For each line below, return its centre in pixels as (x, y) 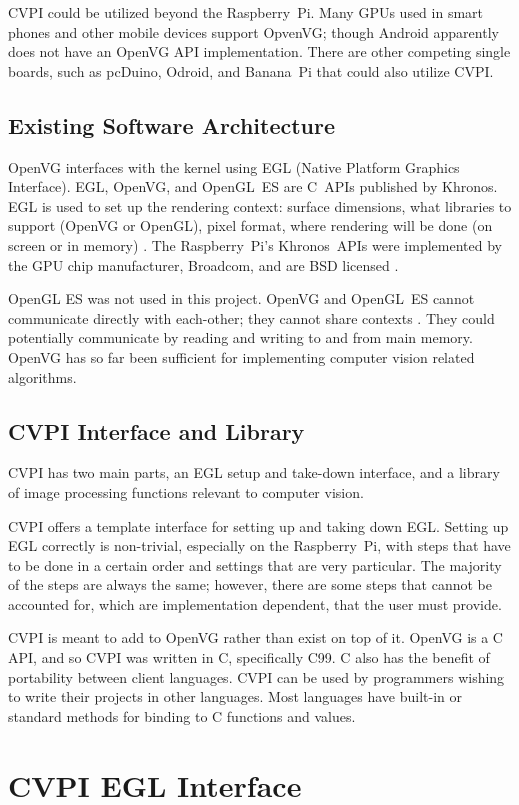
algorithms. (42, 376)
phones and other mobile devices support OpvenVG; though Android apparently (253, 31)
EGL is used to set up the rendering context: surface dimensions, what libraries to (260, 205)
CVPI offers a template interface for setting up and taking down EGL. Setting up (258, 525)
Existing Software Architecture (172, 124)
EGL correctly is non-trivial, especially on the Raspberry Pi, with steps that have (259, 545)
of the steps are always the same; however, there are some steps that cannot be (250, 584)
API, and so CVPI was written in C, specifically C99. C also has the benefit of (249, 657)
